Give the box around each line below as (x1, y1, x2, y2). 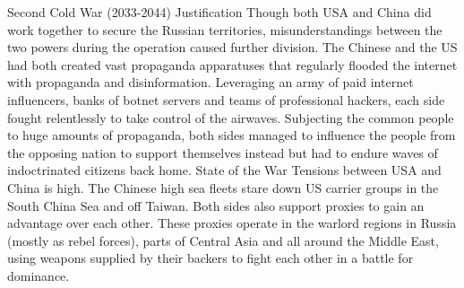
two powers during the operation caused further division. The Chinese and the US (7, 38, 458, 57)
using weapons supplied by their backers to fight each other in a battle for (7, 249, 414, 267)
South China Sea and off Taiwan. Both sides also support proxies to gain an (7, 196, 425, 214)
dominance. (7, 266, 70, 284)
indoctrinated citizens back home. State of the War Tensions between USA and (7, 161, 442, 179)
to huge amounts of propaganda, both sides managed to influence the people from (7, 126, 456, 144)
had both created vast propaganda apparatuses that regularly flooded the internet (7, 55, 458, 74)
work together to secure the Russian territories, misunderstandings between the (7, 20, 443, 39)
